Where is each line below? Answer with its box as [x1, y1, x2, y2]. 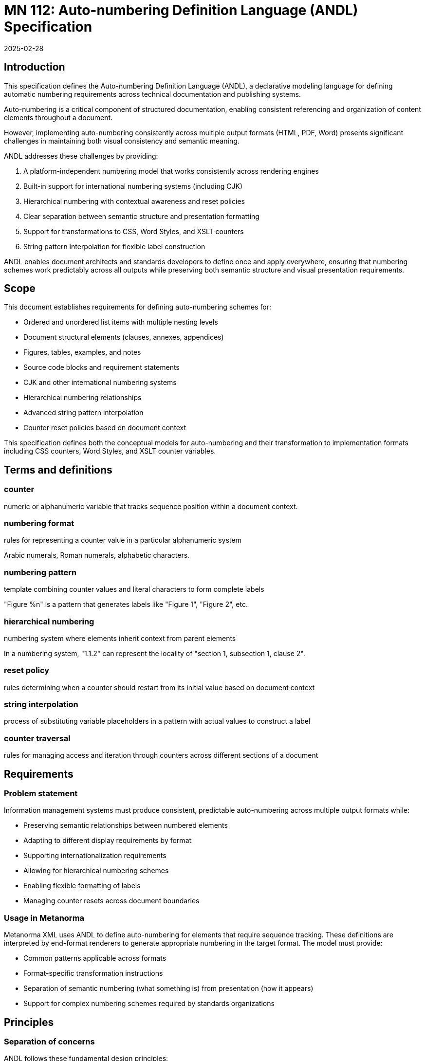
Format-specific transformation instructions [23, 969, 163, 978]
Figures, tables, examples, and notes [23, 348, 141, 357]
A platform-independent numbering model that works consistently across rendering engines [23, 166, 319, 175]
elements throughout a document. [4, 113, 113, 122]
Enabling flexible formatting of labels [23, 881, 141, 890]
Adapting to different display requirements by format [23, 836, 192, 845]
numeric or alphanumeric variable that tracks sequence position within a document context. [4, 502, 298, 511]
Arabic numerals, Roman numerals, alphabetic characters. [4, 551, 190, 560]
